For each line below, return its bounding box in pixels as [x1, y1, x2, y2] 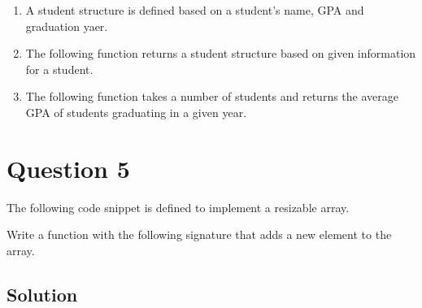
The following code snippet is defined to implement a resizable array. [7, 198, 350, 215]
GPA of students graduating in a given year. [25, 103, 247, 120]
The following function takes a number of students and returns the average [25, 88, 398, 105]
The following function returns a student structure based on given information [25, 45, 416, 62]
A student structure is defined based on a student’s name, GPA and [25, 2, 364, 18]
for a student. [25, 60, 94, 77]
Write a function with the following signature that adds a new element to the [7, 226, 392, 243]
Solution [7, 281, 78, 306]
